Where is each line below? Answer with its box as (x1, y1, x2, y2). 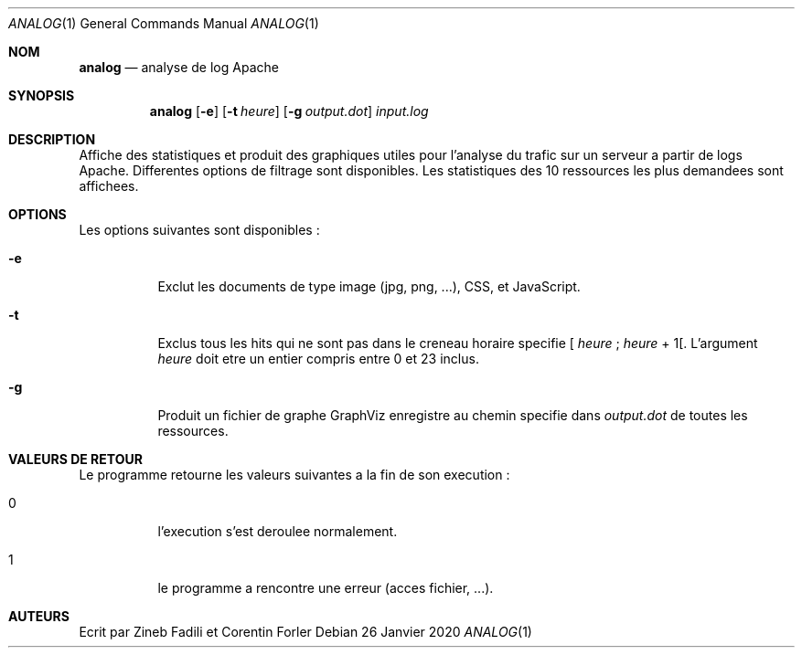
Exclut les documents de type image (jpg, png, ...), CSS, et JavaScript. (157, 279, 581, 294)
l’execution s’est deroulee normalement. (157, 523, 398, 539)
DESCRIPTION (8, 132, 96, 147)
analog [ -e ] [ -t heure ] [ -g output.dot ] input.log (149, 103, 429, 119)
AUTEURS (8, 608, 70, 624)
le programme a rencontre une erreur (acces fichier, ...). (157, 580, 494, 596)
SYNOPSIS (8, 88, 75, 103)
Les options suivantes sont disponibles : (79, 222, 320, 238)
